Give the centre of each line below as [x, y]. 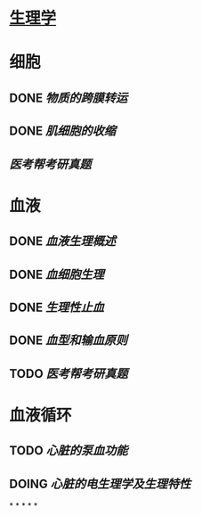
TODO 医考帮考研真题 [69, 374]
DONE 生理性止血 [57, 307]
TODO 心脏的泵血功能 [69, 451]
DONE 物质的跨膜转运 [69, 98]
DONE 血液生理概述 [63, 241]
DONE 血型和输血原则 [69, 341]
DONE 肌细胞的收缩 [63, 131]
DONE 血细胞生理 [57, 274]
